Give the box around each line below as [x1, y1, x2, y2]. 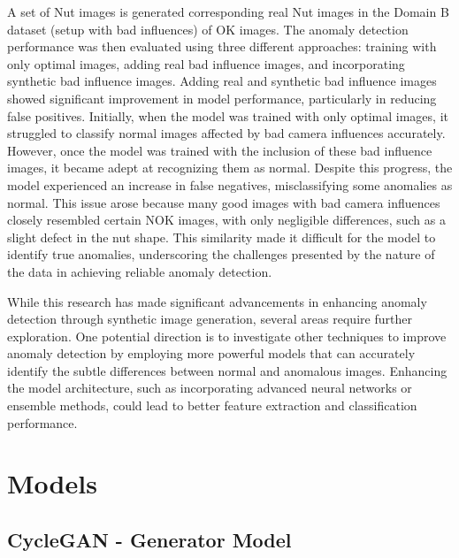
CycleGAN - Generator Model [7, 526, 292, 554]
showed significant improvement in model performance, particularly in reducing [7, 88, 437, 107]
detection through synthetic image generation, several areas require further [7, 310, 412, 328]
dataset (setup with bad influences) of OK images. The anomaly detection [7, 19, 409, 38]
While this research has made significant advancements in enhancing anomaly [7, 292, 427, 310]
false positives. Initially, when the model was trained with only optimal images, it [7, 106, 448, 125]
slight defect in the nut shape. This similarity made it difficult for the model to [7, 227, 436, 246]
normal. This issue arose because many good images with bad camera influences [7, 193, 440, 211]
